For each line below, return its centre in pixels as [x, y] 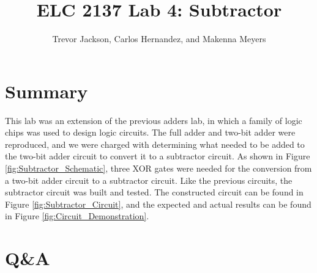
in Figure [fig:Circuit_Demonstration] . [77, 216]
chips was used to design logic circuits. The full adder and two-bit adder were [150, 132]
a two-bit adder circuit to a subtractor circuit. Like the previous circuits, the [149, 180]
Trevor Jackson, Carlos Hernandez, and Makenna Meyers [159, 39]
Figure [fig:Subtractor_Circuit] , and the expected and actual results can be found [158, 204]
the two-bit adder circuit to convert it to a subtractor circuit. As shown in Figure [158, 156]
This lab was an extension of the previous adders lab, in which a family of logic [154, 120]
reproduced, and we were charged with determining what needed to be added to [155, 144]
